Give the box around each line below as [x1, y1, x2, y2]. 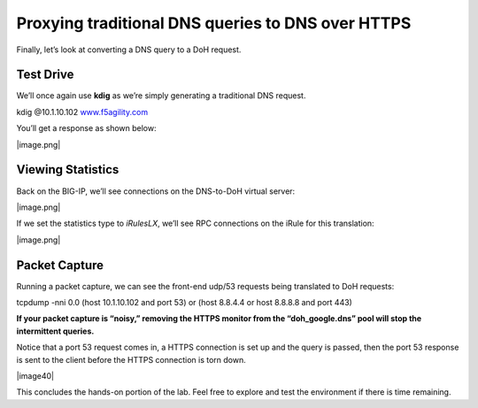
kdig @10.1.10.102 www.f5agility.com [16, 106, 149, 117]
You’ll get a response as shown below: [16, 123, 157, 134]
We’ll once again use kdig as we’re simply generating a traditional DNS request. [16, 90, 306, 101]
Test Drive [16, 67, 74, 82]
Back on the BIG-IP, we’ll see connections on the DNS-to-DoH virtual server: [16, 186, 296, 196]
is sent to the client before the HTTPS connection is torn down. [16, 354, 247, 365]
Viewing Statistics [16, 162, 119, 177]
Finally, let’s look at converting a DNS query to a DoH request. [16, 44, 242, 55]
